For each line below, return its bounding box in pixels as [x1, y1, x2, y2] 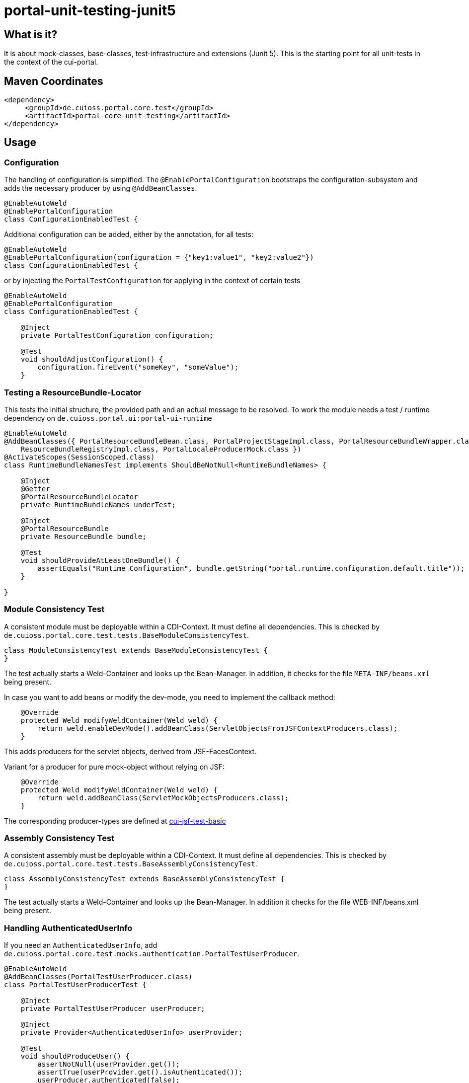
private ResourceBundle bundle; [20, 532, 147, 541]
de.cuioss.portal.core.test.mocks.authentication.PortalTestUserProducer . [4, 949, 300, 958]
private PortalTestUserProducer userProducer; [20, 1005, 205, 1013]
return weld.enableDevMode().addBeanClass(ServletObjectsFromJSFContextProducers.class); [37, 724, 398, 732]
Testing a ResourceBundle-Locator [4, 387, 142, 397]
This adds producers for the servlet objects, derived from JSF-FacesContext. [4, 747, 257, 756]
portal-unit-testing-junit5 [4, 2, 176, 19]
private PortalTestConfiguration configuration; [20, 331, 214, 340]
